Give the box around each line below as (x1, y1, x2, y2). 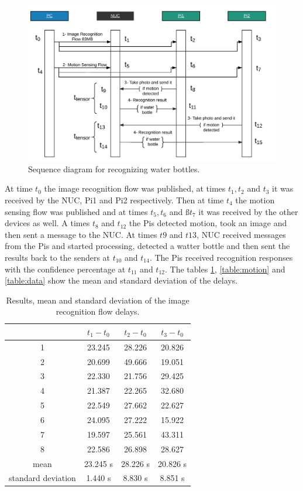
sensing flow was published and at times (5, 205, 148, 217)
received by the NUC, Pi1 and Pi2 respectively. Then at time (5, 194, 224, 206)
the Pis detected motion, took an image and (129, 217, 287, 229)
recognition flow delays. (56, 305, 140, 318)
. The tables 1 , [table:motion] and (165, 262, 285, 275)
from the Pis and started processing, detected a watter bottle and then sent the (5, 240, 290, 252)
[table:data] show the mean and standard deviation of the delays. (5, 274, 238, 287)
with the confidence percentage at (5, 262, 126, 275)
